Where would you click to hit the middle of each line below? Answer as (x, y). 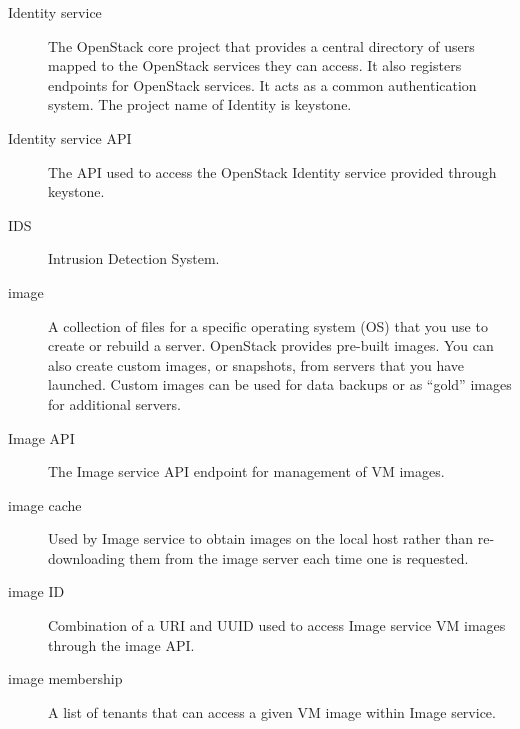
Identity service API (70, 137)
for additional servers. (114, 403)
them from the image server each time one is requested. (299, 557)
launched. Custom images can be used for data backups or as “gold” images (280, 384)
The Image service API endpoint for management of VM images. (246, 471)
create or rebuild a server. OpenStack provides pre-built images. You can (271, 345)
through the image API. (121, 644)
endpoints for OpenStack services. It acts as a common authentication (262, 84)
